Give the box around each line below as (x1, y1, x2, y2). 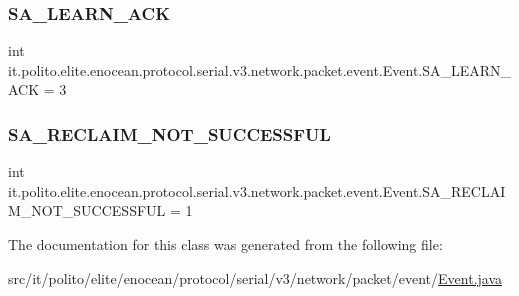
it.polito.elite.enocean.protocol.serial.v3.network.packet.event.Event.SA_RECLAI (8, 180, 506, 201)
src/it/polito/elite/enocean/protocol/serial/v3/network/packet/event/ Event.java (8, 267, 503, 288)
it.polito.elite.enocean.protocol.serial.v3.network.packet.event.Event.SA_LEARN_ (8, 59, 512, 80)
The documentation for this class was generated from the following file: (8, 234, 443, 254)
